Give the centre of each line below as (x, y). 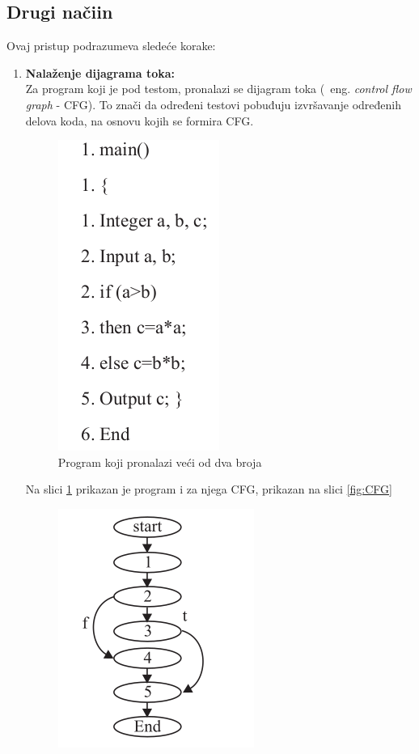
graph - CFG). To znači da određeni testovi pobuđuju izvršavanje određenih (214, 104)
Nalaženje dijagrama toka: (100, 72)
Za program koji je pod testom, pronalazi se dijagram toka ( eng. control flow (218, 89)
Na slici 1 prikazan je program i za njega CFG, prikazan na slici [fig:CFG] (209, 489)
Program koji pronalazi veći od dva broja (160, 462)
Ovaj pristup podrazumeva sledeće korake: (111, 46)
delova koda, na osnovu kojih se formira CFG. (140, 120)
